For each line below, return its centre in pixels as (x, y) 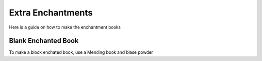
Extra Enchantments (51, 13)
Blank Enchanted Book (44, 41)
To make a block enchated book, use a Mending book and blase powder (81, 52)
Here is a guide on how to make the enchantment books (65, 27)
